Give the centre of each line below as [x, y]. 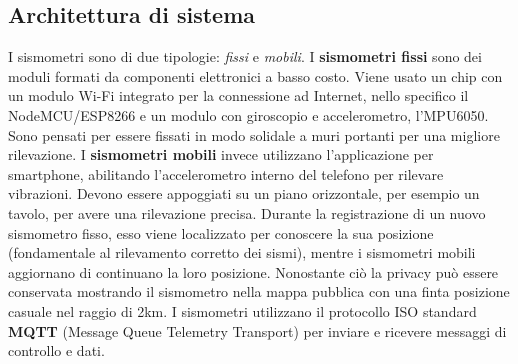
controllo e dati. [56, 350]
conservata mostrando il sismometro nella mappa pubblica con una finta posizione [259, 291]
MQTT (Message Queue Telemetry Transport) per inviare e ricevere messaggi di [257, 330]
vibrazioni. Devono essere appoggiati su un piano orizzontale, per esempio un [244, 193]
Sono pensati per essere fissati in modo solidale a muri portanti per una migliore [254, 134]
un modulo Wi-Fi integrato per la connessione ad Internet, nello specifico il [238, 95]
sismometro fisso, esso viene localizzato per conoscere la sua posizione [221, 232]
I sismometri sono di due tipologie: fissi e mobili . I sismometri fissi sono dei [245, 56]
